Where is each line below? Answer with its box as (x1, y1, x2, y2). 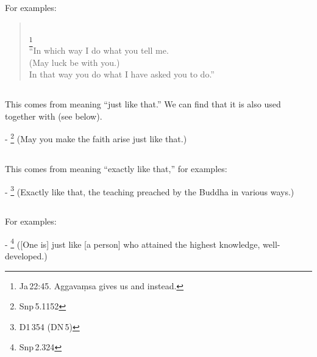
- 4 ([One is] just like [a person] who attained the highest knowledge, (5, 236, 260, 250)
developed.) (5, 249, 48, 262)
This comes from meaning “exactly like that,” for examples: (5, 162, 227, 175)
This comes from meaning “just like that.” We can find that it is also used (5, 98, 281, 110)
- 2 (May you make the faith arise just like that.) (5, 131, 187, 145)
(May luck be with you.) (29, 56, 120, 68)
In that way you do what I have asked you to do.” (29, 68, 215, 81)
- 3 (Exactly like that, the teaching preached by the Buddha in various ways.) (5, 183, 294, 198)
